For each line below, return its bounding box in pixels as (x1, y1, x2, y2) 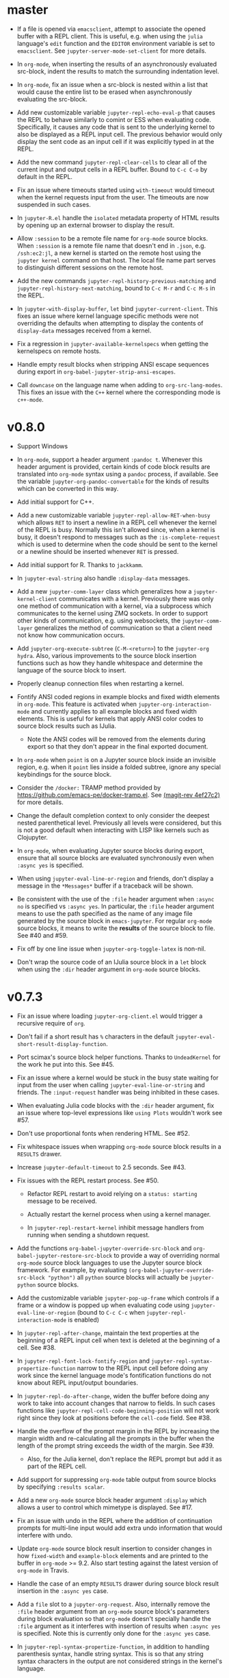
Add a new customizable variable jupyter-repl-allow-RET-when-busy (16, 511, 211, 519)
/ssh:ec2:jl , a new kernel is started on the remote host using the (16, 249, 202, 257)
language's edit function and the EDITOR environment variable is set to (16, 39, 215, 47)
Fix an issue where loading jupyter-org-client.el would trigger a (16, 1012, 203, 1020)
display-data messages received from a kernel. (16, 326, 152, 335)
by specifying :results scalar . (16, 1483, 105, 1491)
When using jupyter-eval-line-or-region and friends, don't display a (16, 874, 214, 882)
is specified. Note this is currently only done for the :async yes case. (16, 1629, 211, 1637)
